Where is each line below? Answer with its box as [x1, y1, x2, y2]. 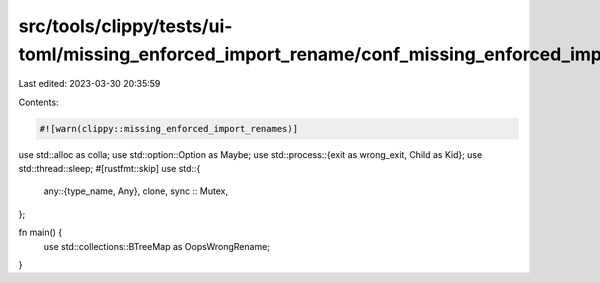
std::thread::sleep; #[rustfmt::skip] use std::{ [18, 163, 201, 175]
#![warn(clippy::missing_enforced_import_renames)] [39, 123, 299, 134]
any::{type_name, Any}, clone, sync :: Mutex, [43, 185, 229, 197]
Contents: [18, 96, 59, 108]
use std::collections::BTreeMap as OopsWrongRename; [43, 240, 270, 252]
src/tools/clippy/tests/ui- [18, 15, 233, 37]
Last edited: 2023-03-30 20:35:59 [18, 78, 161, 90]
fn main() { [18, 226, 63, 239]
